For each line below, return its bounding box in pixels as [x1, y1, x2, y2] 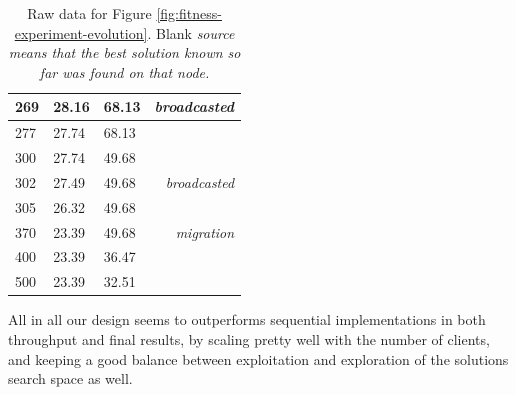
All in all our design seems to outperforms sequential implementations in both [8, 309, 486, 330]
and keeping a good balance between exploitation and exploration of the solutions [8, 348, 509, 369]
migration [175, 221, 235, 242]
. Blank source [147, 22, 235, 43]
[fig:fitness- [156, 3, 222, 23]
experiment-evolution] [14, 22, 148, 43]
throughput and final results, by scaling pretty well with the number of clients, [8, 328, 490, 349]
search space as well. [8, 368, 133, 389]
